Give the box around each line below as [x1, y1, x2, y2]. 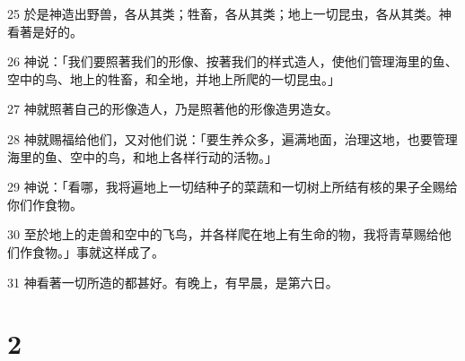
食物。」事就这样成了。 [31, 242, 164, 261]
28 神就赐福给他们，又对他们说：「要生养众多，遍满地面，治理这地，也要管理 [7, 129, 458, 148]
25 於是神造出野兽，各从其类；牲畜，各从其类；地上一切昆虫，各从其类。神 [7, 4, 452, 22]
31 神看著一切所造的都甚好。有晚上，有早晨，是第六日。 [7, 272, 338, 291]
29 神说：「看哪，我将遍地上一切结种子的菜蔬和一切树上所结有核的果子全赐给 [7, 177, 458, 196]
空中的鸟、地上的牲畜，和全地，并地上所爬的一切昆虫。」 [7, 69, 340, 88]
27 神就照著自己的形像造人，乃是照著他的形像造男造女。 [7, 99, 338, 118]
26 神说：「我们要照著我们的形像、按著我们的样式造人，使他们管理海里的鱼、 [7, 52, 458, 71]
